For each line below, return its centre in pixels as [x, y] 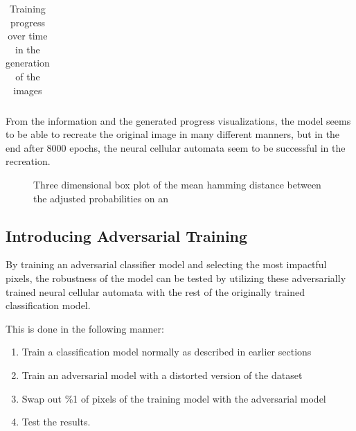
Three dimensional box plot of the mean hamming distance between [177, 185]
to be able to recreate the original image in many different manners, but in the [173, 134]
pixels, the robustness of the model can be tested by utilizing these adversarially [176, 278]
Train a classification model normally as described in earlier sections [167, 352]
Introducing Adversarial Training [127, 235]
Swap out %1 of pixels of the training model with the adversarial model [174, 398]
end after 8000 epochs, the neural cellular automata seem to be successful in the [176, 147]
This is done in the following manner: [85, 328]
